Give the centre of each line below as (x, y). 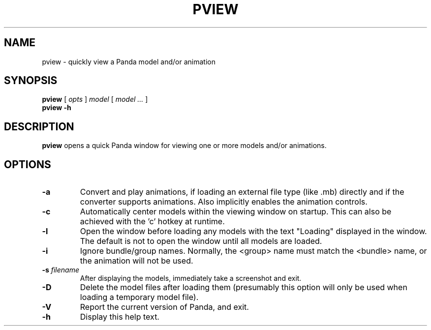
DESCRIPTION (39, 126)
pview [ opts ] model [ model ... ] (95, 99)
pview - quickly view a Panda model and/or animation (129, 61)
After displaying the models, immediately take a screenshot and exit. (191, 278)
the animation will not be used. (137, 261)
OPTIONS (28, 164)
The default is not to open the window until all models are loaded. (201, 241)
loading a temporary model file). (139, 297)
